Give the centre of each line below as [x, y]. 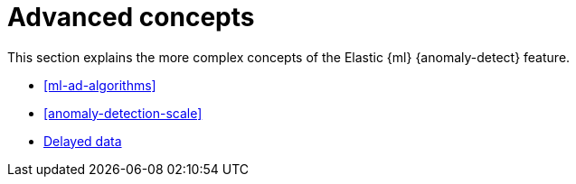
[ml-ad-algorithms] [100, 85]
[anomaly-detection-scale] [123, 113]
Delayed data [83, 141]
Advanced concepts [131, 17]
